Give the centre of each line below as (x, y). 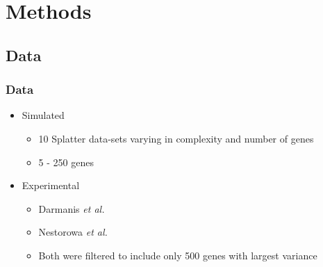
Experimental (51, 185)
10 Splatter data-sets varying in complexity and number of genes (176, 138)
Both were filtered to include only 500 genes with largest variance (178, 255)
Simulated (43, 115)
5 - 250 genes (66, 162)
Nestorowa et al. (73, 232)
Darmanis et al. (72, 208)
